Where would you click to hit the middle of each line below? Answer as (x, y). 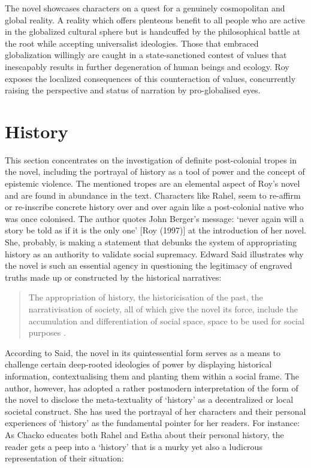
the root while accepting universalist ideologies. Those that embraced (132, 43)
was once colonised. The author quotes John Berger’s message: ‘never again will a (155, 218)
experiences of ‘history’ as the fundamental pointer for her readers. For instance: (153, 423)
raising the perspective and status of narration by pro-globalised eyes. (133, 90)
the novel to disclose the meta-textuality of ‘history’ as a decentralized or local (149, 399)
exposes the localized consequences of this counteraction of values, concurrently (150, 78)
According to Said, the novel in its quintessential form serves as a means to (143, 352)
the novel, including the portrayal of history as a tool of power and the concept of (155, 171)
